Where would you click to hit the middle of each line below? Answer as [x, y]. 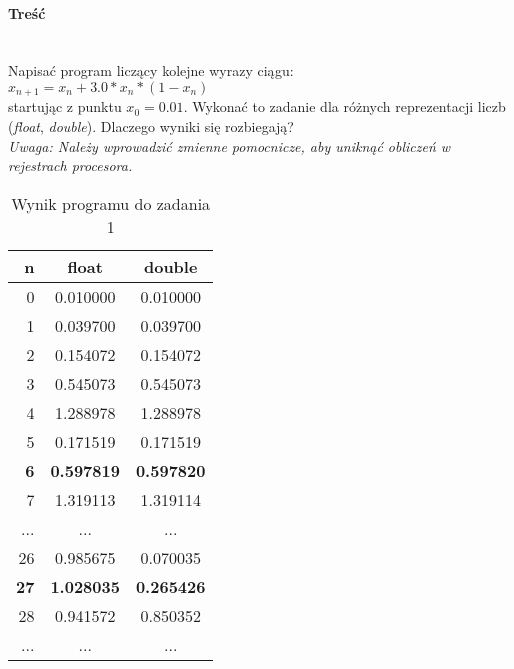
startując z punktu [65, 106]
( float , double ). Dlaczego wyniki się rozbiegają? [151, 126]
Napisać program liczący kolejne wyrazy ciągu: [151, 70]
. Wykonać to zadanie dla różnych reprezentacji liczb [344, 106]
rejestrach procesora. [70, 165]
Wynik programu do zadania [111, 203]
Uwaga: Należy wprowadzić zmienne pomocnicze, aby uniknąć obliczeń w [229, 145]
